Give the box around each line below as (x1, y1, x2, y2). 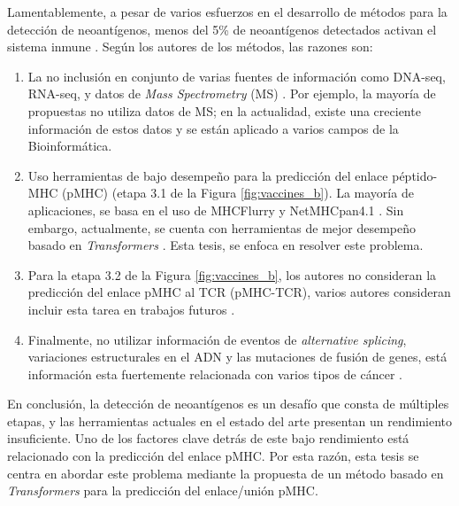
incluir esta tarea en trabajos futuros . (27, 300, 235, 318)
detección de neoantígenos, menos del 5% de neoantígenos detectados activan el (7, 19, 437, 38)
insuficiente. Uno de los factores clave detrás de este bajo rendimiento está (7, 429, 409, 448)
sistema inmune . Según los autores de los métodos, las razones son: (7, 37, 373, 56)
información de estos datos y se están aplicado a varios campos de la (27, 119, 399, 137)
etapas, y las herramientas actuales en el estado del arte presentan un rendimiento (7, 411, 453, 430)
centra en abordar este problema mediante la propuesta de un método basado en (7, 463, 444, 482)
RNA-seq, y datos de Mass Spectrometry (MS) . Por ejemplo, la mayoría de (27, 84, 436, 103)
